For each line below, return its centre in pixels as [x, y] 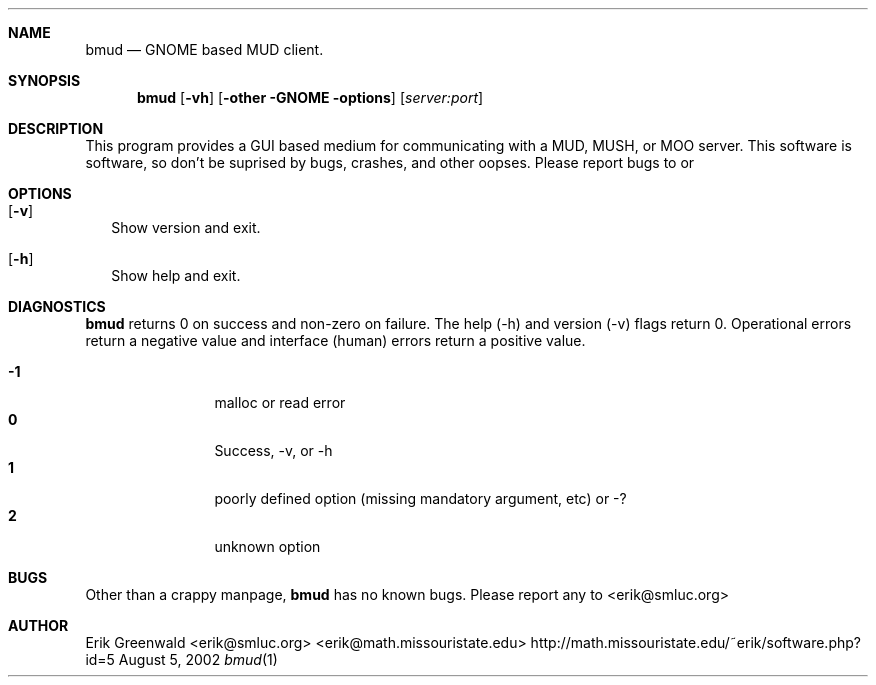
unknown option [267, 546]
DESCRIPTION [56, 128]
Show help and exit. [176, 275]
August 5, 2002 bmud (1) [198, 659]
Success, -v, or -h [273, 450]
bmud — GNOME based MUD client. [204, 49]
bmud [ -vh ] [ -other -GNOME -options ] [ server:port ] [310, 97]
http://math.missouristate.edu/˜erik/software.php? [695, 642]
